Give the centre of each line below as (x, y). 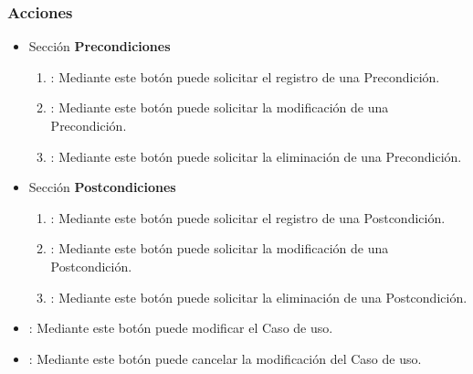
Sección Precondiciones (100, 46)
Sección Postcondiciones (102, 187)
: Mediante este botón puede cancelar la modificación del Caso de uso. (225, 358)
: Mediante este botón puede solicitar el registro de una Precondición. (245, 76)
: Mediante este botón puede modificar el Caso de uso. (181, 328)
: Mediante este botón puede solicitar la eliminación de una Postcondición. (259, 297)
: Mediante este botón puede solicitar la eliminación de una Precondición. (256, 156)
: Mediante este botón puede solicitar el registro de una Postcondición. (248, 217)
